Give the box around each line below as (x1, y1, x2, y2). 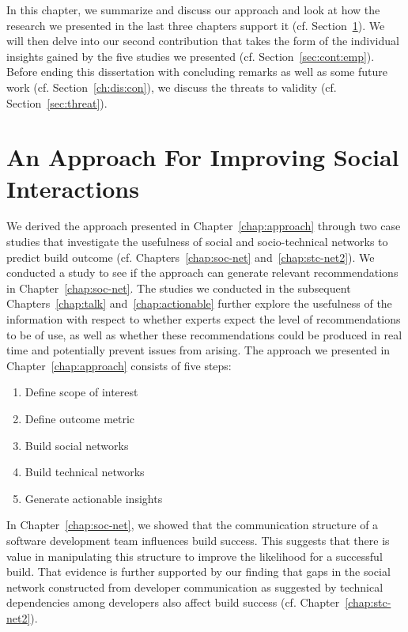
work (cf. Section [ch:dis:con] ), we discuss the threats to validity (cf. (6, 78, 337, 95)
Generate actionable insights (25, 490, 163, 506)
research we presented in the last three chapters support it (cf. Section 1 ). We (6, 17, 385, 33)
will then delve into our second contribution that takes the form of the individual (6, 32, 399, 49)
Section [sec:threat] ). (6, 94, 108, 111)
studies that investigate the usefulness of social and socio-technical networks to (6, 233, 388, 250)
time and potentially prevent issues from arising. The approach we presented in (6, 342, 391, 358)
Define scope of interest (25, 384, 138, 400)
